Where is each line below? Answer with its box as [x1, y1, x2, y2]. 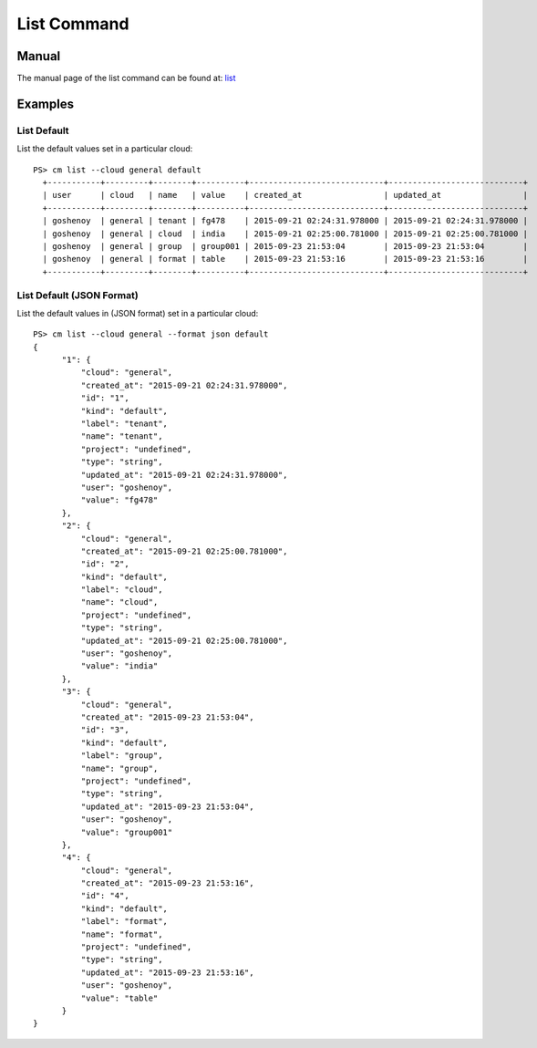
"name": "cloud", [80, 597, 159, 607]
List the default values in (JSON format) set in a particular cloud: [16, 307, 259, 318]
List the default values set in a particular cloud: [16, 143, 193, 154]
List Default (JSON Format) [16, 288, 139, 301]
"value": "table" [80, 992, 159, 1003]
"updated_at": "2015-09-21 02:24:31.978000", [80, 470, 288, 480]
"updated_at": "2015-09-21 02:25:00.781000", [80, 635, 288, 646]
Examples [16, 96, 75, 111]
